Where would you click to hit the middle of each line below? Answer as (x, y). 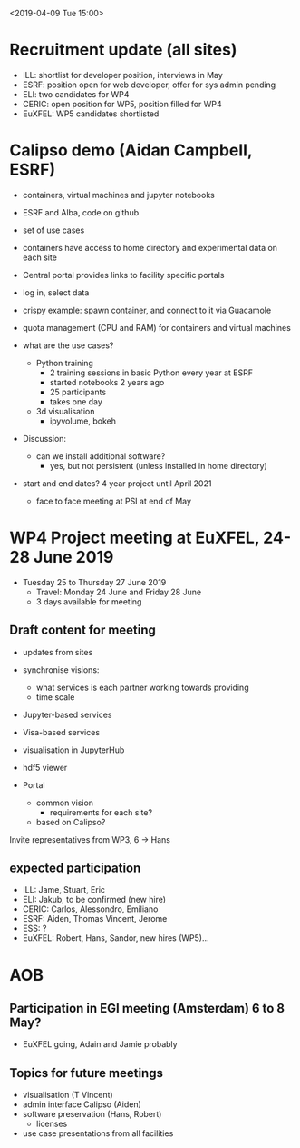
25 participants (78, 392)
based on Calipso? (71, 822)
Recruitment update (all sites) (123, 50)
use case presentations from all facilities (98, 1133)
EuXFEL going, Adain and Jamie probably (100, 1044)
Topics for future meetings (86, 1073)
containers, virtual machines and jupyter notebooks (118, 195)
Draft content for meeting (83, 630)
